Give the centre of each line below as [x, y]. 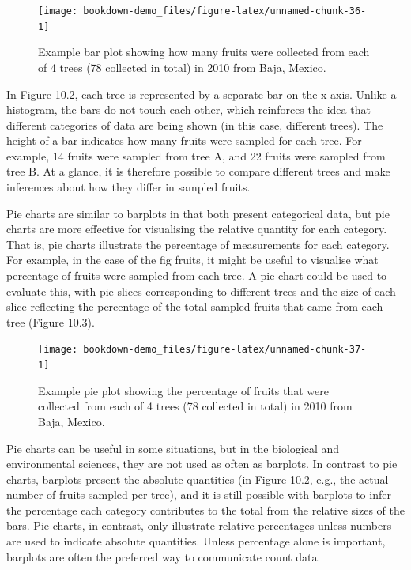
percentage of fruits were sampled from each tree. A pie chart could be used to [197, 276]
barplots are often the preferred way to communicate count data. [164, 556]
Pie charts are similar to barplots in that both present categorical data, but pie [198, 213]
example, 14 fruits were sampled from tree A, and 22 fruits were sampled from [196, 155]
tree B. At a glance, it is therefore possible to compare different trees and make [198, 171]
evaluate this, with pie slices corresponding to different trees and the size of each [201, 291]
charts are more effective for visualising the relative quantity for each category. [197, 229]
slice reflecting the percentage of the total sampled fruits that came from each [195, 306]
